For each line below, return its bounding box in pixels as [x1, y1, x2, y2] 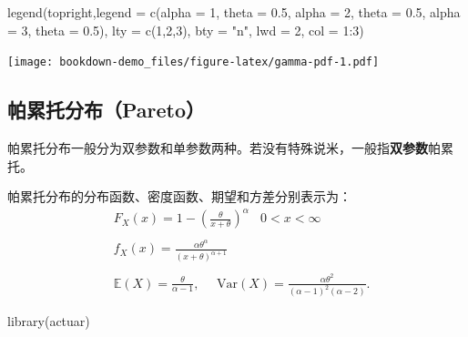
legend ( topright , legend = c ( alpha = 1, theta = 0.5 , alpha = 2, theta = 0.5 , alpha [7, 3, 461, 21]
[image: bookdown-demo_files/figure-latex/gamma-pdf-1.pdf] [7, 56, 380, 69]
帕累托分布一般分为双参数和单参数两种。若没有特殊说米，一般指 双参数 [7, 138, 428, 158]
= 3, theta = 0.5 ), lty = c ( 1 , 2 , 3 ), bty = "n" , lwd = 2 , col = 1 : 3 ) [7, 20, 364, 39]
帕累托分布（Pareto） [7, 96, 206, 124]
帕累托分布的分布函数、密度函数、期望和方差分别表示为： [7, 187, 351, 206]
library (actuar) [7, 311, 90, 331]
